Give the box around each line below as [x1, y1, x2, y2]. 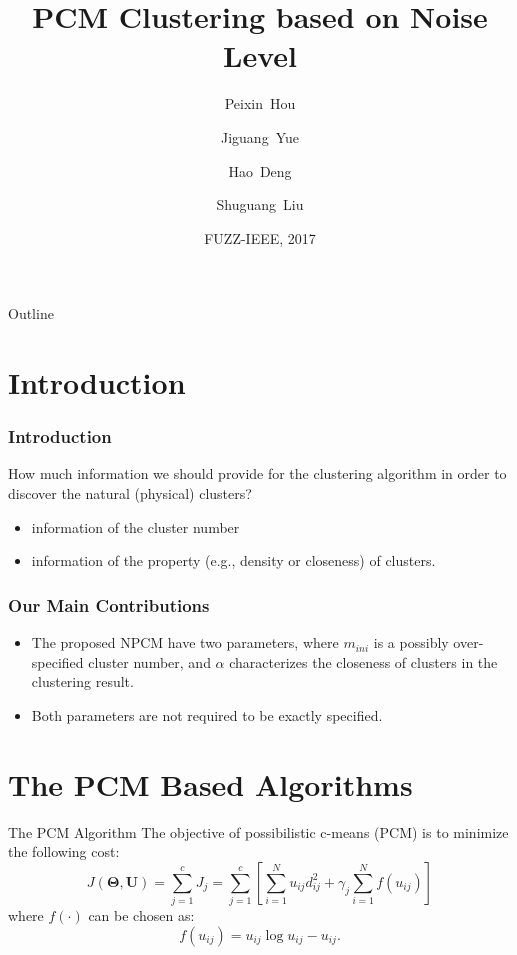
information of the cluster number [31, 516, 240, 537]
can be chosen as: [88, 905, 195, 926]
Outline [8, 303, 54, 324]
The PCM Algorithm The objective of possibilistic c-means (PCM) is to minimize [8, 821, 509, 842]
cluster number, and [88, 651, 211, 672]
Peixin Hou [224, 93, 296, 114]
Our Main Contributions [8, 592, 210, 617]
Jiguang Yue [221, 126, 299, 147]
